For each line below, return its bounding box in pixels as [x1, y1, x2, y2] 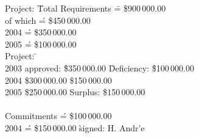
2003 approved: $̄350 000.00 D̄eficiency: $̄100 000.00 [5, 61, 194, 74]
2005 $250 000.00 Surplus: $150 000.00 [5, 85, 145, 98]
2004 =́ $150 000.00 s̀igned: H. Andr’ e [5, 121, 145, 134]
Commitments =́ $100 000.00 [5, 109, 112, 122]
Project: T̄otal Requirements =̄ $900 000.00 [5, 2, 166, 14]
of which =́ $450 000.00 [5, 13, 91, 26]
